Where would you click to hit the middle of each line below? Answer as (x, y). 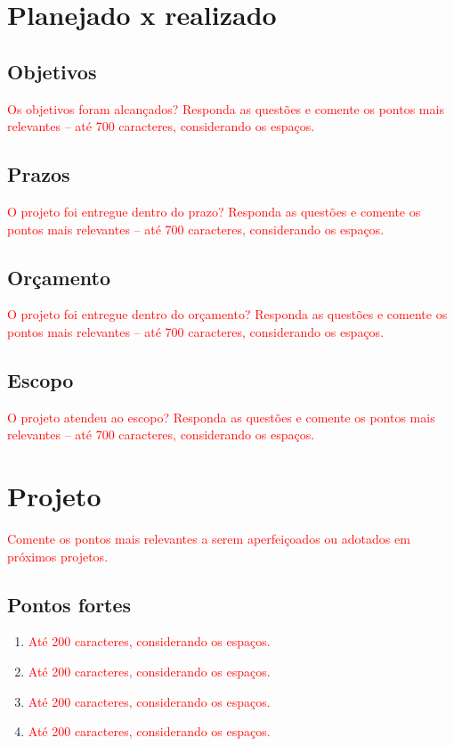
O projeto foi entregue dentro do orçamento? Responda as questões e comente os (227, 314)
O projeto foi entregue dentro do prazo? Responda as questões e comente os (214, 211)
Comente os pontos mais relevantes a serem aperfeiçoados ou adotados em (209, 539)
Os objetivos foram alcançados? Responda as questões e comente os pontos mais (226, 108)
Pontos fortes (69, 604)
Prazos (39, 174)
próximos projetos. (58, 556)
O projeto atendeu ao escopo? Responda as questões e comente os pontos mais (221, 417)
